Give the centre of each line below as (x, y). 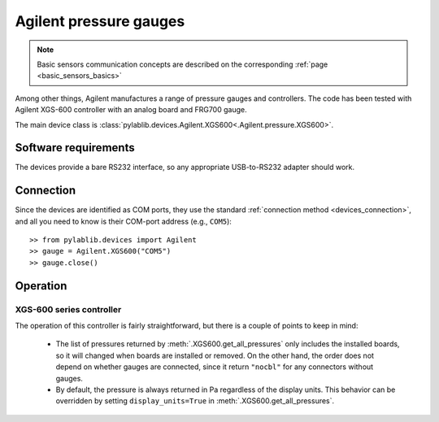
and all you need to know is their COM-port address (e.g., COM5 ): (123, 221)
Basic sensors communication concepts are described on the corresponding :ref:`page (183, 64)
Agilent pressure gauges (100, 21)
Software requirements (75, 148)
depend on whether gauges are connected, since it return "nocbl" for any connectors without (215, 367)
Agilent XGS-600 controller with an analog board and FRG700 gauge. (131, 110)
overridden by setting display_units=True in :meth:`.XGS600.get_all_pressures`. (195, 401)
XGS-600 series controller (68, 309)
